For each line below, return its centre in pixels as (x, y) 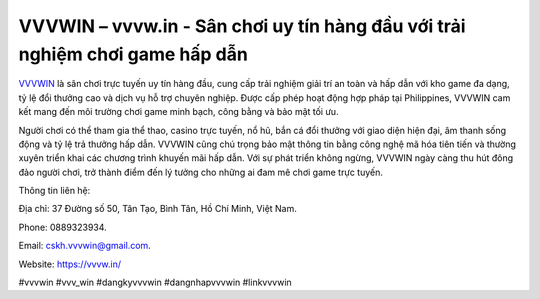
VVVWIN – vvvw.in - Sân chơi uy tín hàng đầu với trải (242, 26)
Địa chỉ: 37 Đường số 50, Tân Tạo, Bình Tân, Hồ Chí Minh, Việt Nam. (157, 209)
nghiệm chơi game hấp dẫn (133, 54)
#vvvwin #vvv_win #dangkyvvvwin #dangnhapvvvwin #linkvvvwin (155, 282)
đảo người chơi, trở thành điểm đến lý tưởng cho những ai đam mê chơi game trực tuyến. (201, 172)
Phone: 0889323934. (62, 227)
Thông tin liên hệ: (54, 191)
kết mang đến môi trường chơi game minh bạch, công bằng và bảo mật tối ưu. (178, 112)
